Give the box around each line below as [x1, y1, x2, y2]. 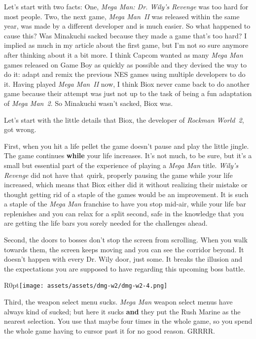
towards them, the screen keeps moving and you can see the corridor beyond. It [4, 244, 244, 254]
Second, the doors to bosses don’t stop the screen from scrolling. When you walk [4, 235, 248, 245]
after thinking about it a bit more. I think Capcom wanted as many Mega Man [4, 49, 243, 60]
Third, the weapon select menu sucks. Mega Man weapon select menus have [4, 297, 233, 307]
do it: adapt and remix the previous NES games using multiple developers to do [4, 69, 246, 79]
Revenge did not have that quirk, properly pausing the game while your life [4, 169, 233, 180]
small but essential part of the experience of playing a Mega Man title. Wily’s [4, 160, 238, 170]
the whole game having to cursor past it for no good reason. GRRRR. [4, 325, 215, 336]
